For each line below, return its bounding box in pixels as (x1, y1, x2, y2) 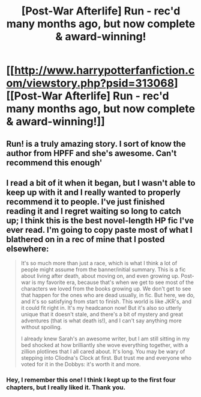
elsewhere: (6, 244, 49, 254)
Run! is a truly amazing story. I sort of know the (6, 138, 186, 149)
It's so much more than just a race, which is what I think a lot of (20, 260, 178, 267)
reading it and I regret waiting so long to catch (6, 206, 181, 216)
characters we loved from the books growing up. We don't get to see (20, 285, 191, 292)
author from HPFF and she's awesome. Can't (6, 148, 177, 158)
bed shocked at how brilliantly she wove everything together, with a (20, 342, 188, 349)
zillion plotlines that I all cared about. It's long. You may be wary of (20, 348, 185, 355)
